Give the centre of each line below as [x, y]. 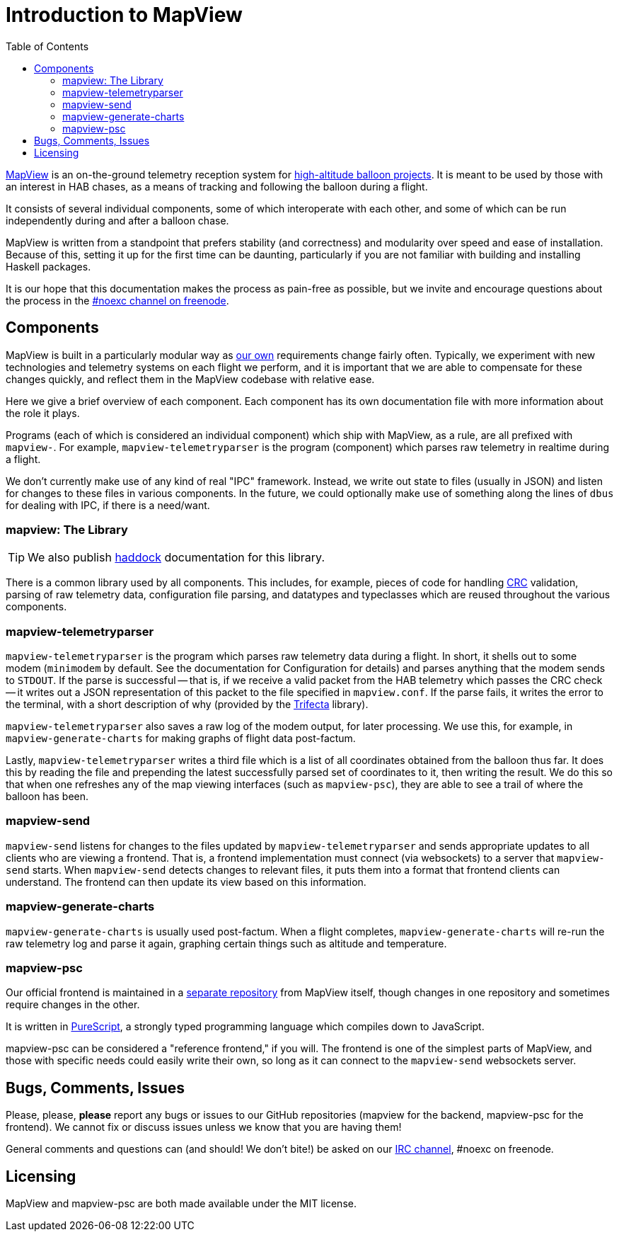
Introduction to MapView [124, 15]
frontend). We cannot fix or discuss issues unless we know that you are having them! [204, 1127]
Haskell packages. [48, 266]
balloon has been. [47, 797]
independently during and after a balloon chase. [117, 220]
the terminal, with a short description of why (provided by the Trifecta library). [187, 705]
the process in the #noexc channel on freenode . [117, 300]
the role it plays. [43, 413]
